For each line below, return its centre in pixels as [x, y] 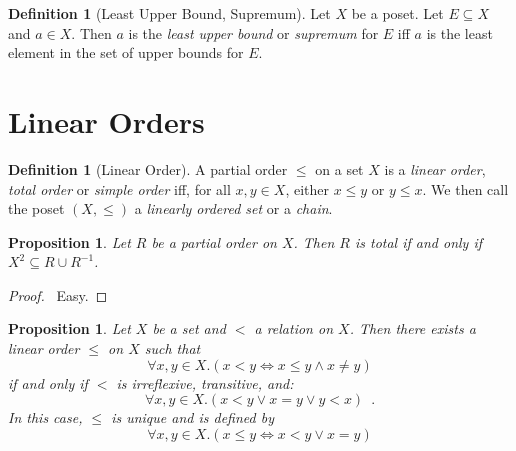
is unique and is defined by [192, 417]
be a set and [189, 328]
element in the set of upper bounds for [126, 52]
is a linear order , [435, 168]
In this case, [45, 417]
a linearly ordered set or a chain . [233, 208]
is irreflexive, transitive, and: [205, 382]
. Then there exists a [412, 328]
